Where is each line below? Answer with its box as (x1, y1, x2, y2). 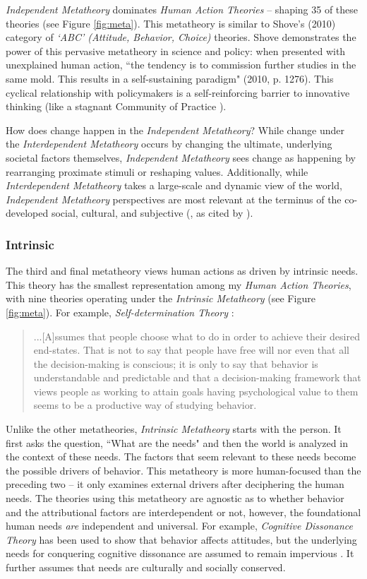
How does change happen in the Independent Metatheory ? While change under (6, 122, 344, 137)
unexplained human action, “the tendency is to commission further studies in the (6, 57, 356, 72)
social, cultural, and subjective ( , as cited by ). (51, 205, 253, 220)
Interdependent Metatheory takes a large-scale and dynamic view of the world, (6, 178, 342, 193)
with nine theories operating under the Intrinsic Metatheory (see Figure (6, 291, 315, 306)
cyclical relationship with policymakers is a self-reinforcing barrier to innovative (6, 85, 350, 100)
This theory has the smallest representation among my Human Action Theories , (6, 277, 351, 292)
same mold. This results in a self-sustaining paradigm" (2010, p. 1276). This (6, 71, 334, 85)
